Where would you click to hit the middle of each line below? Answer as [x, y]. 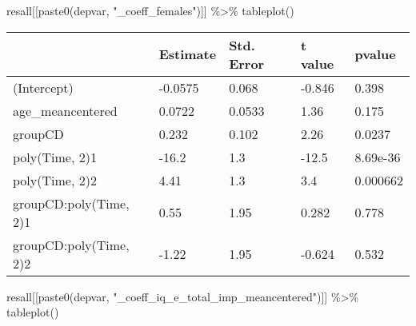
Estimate [188, 54]
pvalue [375, 54]
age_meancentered [65, 110]
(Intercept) [43, 87]
